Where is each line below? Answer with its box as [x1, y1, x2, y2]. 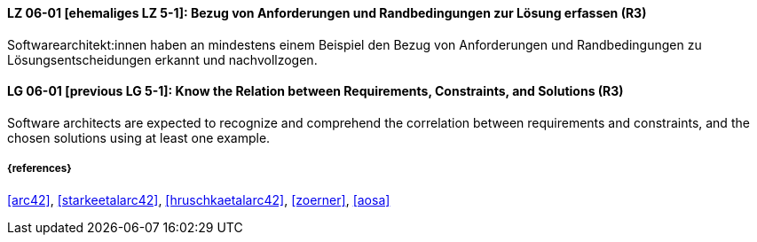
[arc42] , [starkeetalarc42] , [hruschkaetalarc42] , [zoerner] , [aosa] [7, 191, 390, 207]
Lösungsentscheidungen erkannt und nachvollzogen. [7, 51, 318, 67]
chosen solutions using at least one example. [7, 129, 271, 145]
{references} [7, 162, 72, 176]
